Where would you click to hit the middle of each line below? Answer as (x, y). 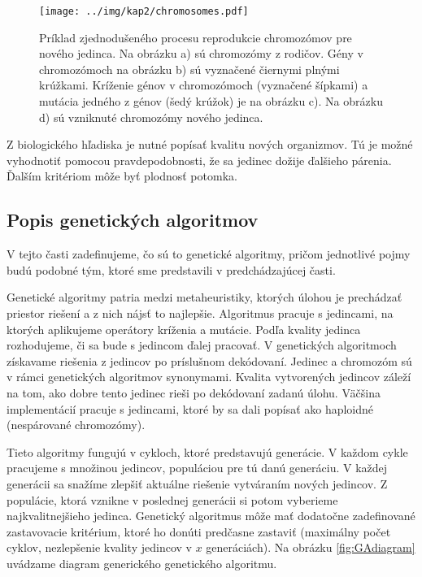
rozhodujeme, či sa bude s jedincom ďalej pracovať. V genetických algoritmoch (202, 345)
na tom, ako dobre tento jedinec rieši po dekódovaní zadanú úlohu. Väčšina (194, 392)
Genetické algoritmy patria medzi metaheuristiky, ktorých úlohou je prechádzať (204, 297)
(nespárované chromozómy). (76, 425)
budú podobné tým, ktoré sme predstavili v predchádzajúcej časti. (171, 269)
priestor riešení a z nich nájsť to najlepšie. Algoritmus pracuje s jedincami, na (200, 312)
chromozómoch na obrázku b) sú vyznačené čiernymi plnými (189, 69)
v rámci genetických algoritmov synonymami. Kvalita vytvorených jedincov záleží (209, 377)
